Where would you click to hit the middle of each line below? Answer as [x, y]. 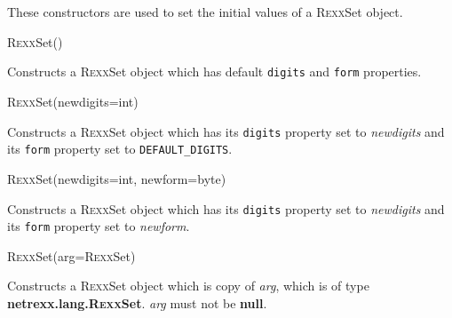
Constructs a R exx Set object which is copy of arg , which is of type [188, 286]
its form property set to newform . [99, 226]
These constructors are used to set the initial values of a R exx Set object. [205, 12]
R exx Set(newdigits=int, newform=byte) [117, 178]
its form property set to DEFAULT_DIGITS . [120, 149]
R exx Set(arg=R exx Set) [71, 255]
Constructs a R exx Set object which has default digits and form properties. [214, 72]
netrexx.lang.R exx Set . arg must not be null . [137, 303]
